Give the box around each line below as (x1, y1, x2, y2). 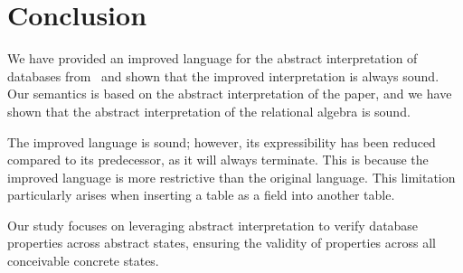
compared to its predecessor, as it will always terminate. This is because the (7, 150, 429, 169)
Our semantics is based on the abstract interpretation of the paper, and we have (7, 84, 452, 103)
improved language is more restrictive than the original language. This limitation (7, 167, 456, 186)
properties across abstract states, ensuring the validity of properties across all (7, 233, 436, 252)
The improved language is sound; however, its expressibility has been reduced (7, 132, 436, 151)
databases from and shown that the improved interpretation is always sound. (7, 66, 439, 85)
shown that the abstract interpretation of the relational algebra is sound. (7, 101, 411, 120)
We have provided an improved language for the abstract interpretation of (7, 49, 418, 68)
